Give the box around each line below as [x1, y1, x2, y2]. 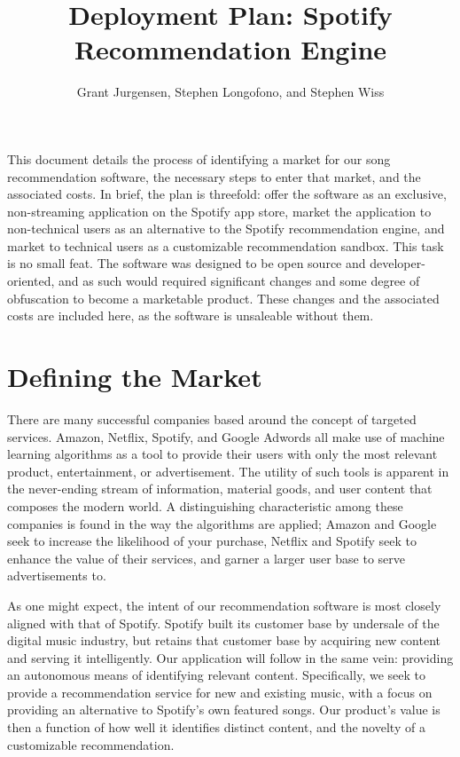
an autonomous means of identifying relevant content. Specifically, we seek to [7, 666, 425, 684]
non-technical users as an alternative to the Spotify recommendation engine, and [7, 219, 445, 238]
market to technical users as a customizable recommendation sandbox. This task [7, 236, 444, 255]
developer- [370, 254, 425, 272]
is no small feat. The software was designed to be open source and [7, 254, 366, 272]
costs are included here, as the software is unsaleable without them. [7, 306, 374, 325]
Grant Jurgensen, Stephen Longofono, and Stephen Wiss [76, 83, 385, 101]
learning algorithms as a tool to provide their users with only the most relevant [7, 445, 438, 463]
